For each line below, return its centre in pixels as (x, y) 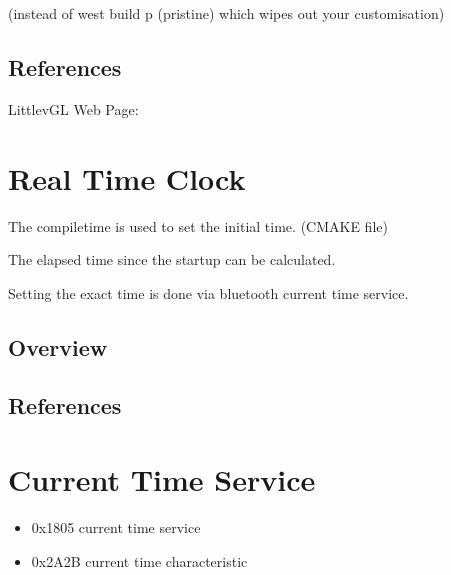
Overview (58, 346)
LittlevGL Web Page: (73, 108)
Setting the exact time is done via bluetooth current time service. (208, 292)
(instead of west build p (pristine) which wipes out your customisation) (226, 13)
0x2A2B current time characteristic (139, 560)
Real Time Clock (127, 177)
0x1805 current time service (116, 526)
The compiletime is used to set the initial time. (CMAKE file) (198, 225)
